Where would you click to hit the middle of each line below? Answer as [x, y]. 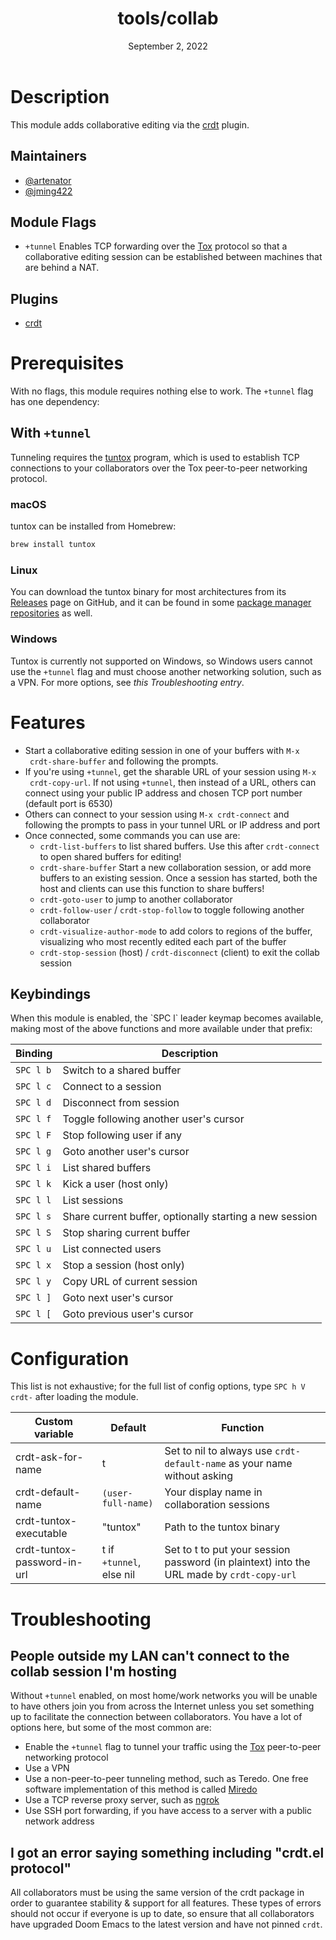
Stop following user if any [122, 1135]
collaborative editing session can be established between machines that [173, 257]
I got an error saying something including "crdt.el [167, 1852]
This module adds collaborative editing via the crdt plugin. [130, 124]
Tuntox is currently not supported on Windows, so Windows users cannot [161, 661]
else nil [118, 1575]
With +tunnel [51, 433]
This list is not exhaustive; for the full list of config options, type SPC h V [158, 1386]
